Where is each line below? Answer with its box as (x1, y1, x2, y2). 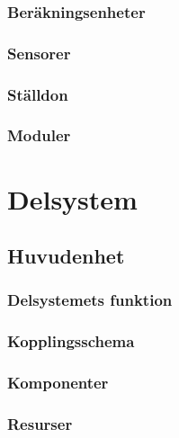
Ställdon (7, 83, 68, 105)
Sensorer (7, 41, 71, 64)
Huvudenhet (7, 242, 125, 270)
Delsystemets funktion (7, 289, 173, 311)
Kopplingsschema (7, 330, 135, 353)
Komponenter (7, 371, 109, 394)
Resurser (7, 412, 73, 434)
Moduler (7, 124, 71, 147)
